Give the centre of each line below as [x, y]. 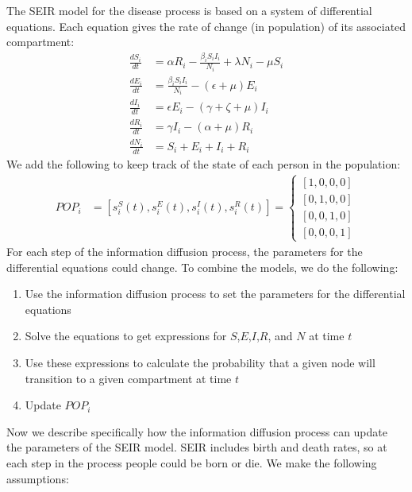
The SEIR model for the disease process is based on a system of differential [189, 10]
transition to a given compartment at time [128, 378]
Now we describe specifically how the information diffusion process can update [197, 431]
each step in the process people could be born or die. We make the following [192, 462]
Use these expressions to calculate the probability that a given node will [200, 362]
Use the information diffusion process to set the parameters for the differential [215, 294]
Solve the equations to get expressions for [126, 336]
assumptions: [38, 478]
